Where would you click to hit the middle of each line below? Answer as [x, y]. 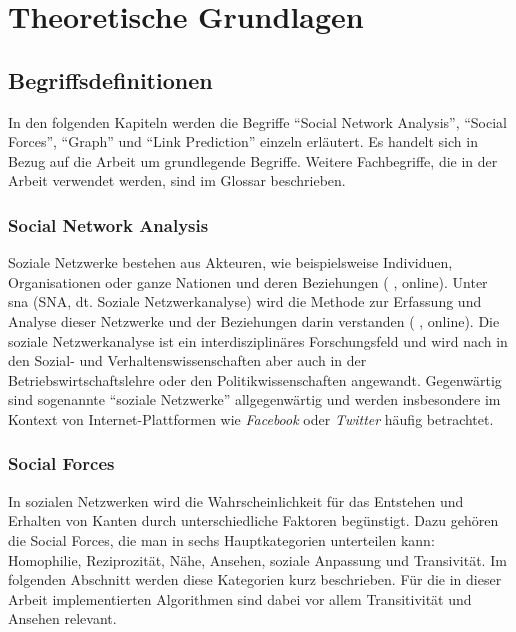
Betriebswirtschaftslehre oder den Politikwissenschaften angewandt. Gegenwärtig [255, 379]
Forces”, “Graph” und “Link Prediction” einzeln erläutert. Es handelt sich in [243, 141]
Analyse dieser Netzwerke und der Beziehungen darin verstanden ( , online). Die [254, 320]
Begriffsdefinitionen [110, 79]
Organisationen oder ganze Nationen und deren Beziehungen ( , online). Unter [248, 281]
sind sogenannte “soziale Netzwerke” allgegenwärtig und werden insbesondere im [254, 399]
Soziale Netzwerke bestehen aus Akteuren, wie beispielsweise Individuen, [230, 262]
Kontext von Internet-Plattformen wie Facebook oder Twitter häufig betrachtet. [251, 418]
